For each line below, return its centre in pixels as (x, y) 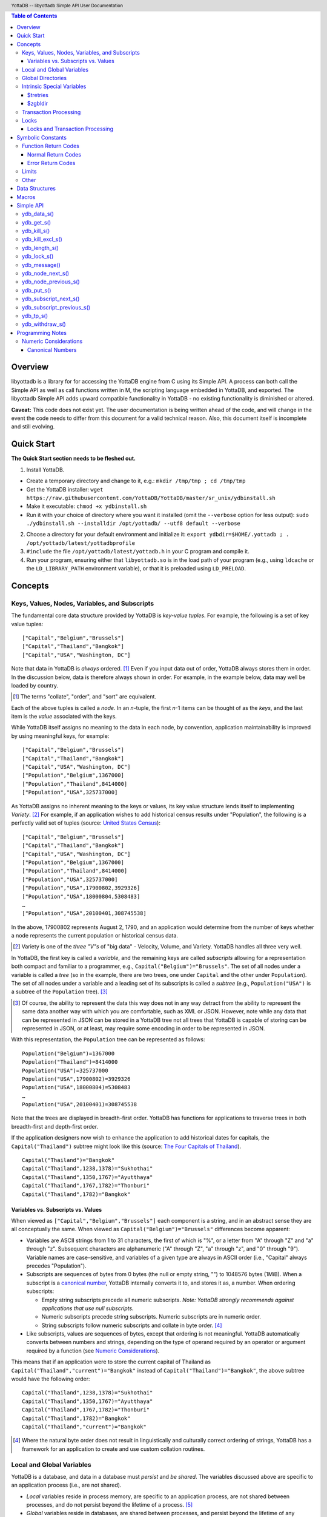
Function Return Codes (51, 146)
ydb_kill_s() (36, 231)
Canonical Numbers (52, 350)
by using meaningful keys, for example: (60, 736)
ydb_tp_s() (35, 316)
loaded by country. (35, 685)
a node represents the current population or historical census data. (95, 936)
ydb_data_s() (38, 214)
